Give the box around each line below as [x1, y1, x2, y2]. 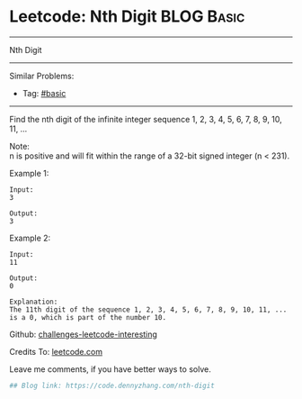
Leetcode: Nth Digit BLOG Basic [9, 6, 245, 27]
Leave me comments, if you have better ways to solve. [9, 363, 211, 375]
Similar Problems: [9, 70, 75, 81]
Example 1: [9, 168, 49, 178]
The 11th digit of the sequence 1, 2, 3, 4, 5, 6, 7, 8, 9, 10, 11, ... [9, 304, 288, 314]
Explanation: [9, 297, 58, 306]
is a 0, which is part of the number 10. [9, 313, 167, 322]
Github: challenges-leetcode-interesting [9, 329, 157, 340]
